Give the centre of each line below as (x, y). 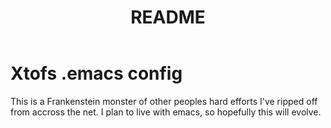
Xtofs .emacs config (96, 73)
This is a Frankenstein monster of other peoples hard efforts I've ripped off (164, 101)
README (168, 17)
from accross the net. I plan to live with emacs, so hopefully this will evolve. (166, 112)
